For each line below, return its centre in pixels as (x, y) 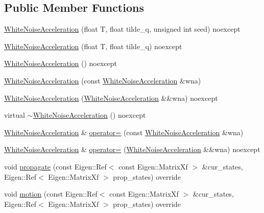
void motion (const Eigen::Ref (51, 194)
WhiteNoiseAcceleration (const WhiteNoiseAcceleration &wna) (103, 80)
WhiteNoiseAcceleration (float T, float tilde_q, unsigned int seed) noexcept (122, 29)
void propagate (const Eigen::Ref (55, 166)
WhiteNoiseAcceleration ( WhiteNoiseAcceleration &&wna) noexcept (111, 98)
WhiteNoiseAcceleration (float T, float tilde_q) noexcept (93, 46)
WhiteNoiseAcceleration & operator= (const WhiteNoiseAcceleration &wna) (124, 132)
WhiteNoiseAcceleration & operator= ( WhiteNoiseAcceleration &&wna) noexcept (132, 149)
